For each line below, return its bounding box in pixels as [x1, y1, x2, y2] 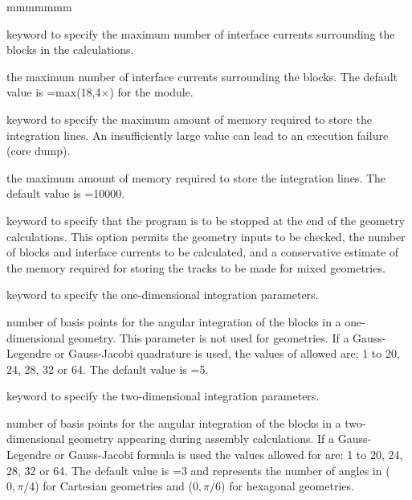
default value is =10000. [6, 185, 125, 202]
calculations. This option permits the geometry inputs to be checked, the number [6, 227, 406, 244]
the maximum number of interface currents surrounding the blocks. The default [6, 68, 398, 84]
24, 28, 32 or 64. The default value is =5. [6, 360, 209, 377]
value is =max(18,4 [6, 84, 101, 100]
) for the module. [109, 84, 194, 100]
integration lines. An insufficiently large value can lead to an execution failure [6, 126, 389, 143]
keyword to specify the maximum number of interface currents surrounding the [6, 25, 395, 42]
